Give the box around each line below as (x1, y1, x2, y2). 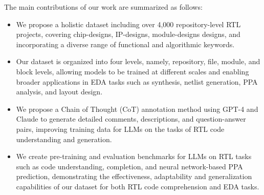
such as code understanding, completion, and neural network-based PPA (16, 161, 243, 171)
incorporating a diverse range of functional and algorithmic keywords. (16, 38, 235, 49)
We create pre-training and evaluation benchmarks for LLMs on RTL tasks (16, 151, 252, 162)
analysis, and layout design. (16, 86, 103, 97)
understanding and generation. (16, 133, 112, 144)
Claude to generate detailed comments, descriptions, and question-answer (16, 113, 246, 124)
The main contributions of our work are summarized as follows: (4, 2, 203, 12)
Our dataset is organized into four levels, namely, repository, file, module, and (16, 56, 260, 67)
